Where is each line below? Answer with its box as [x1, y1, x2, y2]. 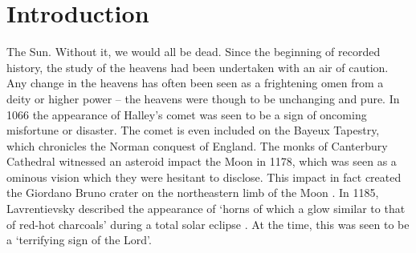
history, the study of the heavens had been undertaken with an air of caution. [6, 58, 389, 75]
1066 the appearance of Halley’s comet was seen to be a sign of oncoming [6, 106, 367, 122]
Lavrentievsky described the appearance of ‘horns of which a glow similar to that [6, 200, 406, 217]
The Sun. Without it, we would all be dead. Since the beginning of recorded [6, 43, 381, 60]
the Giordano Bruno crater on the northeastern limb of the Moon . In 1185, [6, 184, 379, 201]
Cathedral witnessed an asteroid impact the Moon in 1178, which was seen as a [6, 153, 397, 170]
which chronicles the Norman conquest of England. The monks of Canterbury [6, 137, 388, 154]
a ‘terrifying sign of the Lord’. [6, 231, 152, 248]
